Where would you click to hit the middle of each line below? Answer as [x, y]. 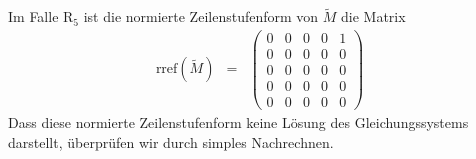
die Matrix [373, 16]
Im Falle [33, 16]
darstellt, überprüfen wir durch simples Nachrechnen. [171, 141]
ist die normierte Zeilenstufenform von [201, 16]
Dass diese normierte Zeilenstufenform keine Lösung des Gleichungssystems [238, 122]
